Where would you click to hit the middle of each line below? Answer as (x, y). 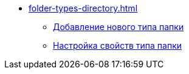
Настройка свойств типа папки (118, 45)
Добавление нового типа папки (119, 27)
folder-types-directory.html (83, 8)
